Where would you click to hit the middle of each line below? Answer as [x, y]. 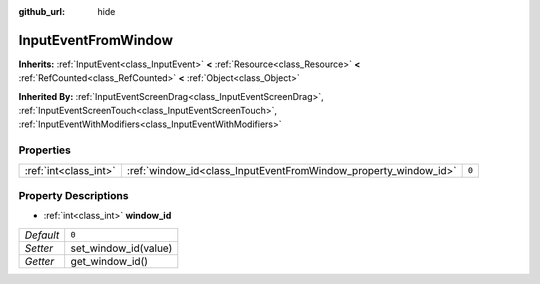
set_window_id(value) [121, 248]
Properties [45, 150]
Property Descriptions [73, 195]
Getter [39, 261]
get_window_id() [109, 261]
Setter [39, 248]
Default [42, 235]
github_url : [41, 11]
